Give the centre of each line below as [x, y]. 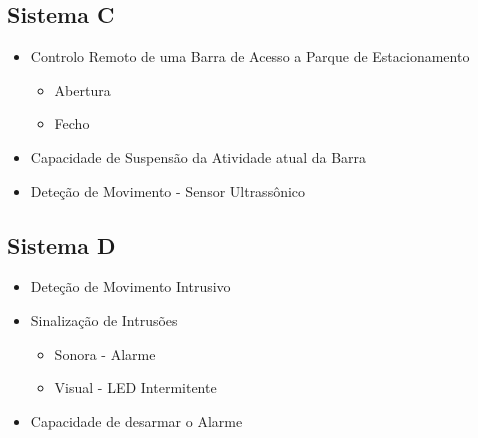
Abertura [82, 89]
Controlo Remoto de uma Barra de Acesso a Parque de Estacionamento [250, 56]
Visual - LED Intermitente [135, 387]
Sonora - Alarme [105, 353]
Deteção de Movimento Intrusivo [130, 286]
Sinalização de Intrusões [104, 319]
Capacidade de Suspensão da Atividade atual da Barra [198, 156]
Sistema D [61, 244]
